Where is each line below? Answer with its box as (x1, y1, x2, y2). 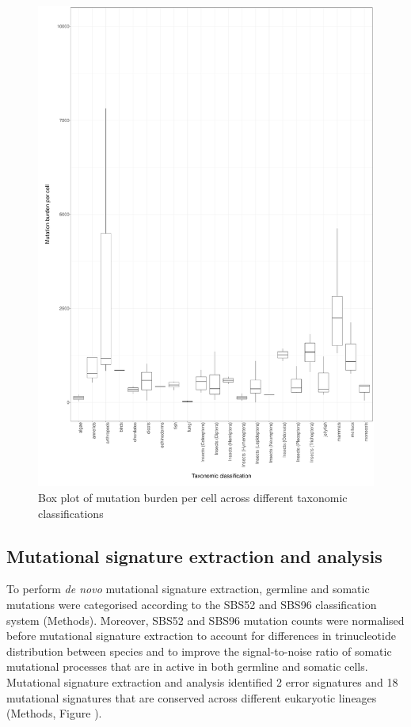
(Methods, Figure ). (6, 705, 102, 721)
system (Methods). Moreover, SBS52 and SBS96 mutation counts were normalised (6, 611, 405, 628)
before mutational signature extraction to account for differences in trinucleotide (6, 627, 396, 644)
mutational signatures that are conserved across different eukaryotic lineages (6, 689, 377, 706)
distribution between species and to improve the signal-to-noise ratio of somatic (6, 642, 392, 659)
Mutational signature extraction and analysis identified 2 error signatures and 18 (6, 673, 398, 690)
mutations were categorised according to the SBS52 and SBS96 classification (6, 596, 377, 612)
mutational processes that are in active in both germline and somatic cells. (6, 658, 368, 675)
